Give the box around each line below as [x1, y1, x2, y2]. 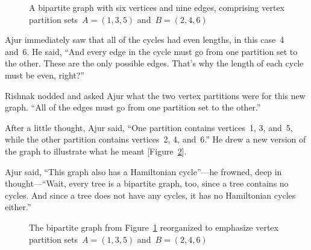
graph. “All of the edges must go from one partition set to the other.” [5, 101, 261, 114]
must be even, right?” [5, 68, 84, 81]
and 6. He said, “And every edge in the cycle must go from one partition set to [5, 45, 298, 57]
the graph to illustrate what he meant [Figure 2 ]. [5, 144, 187, 157]
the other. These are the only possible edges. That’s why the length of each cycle [5, 57, 304, 69]
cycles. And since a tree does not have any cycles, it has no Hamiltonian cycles [5, 188, 296, 201]
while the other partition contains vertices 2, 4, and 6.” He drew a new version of [5, 133, 306, 146]
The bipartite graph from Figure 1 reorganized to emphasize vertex [29, 220, 278, 233]
